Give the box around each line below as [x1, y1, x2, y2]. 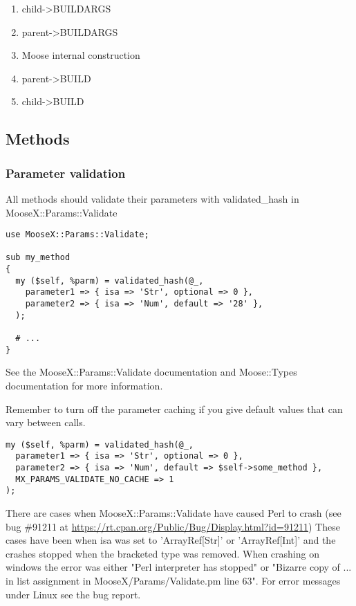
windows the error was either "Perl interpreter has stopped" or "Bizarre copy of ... [6, 560, 352, 574]
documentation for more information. [6, 378, 163, 392]
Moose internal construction [21, 48, 140, 62]
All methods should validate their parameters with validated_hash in [6, 191, 299, 205]
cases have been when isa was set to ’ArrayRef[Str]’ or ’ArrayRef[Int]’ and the [6, 533, 336, 547]
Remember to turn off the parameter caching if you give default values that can [6, 401, 343, 416]
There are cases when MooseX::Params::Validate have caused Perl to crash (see [6, 506, 341, 520]
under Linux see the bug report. [6, 587, 141, 601]
